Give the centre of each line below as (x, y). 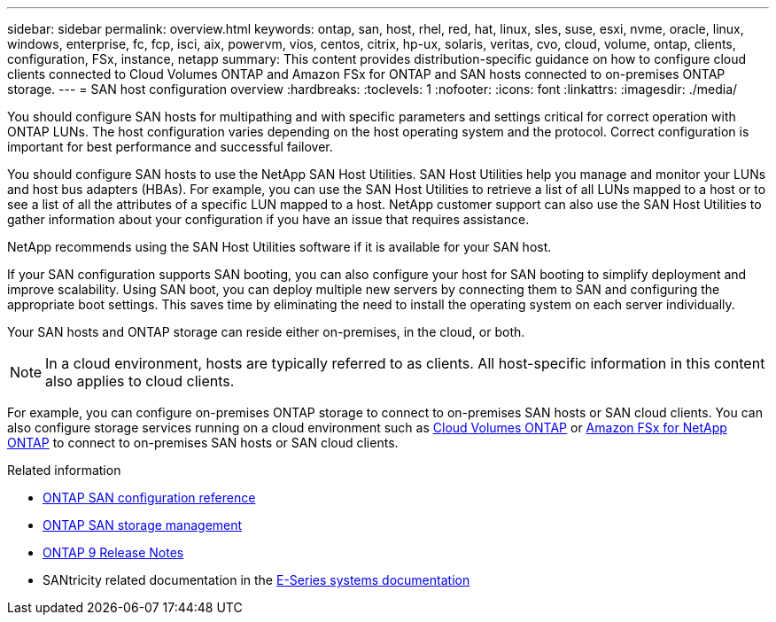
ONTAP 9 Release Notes (113, 552)
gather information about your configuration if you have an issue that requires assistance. (268, 219)
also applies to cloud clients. (140, 381)
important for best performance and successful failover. (170, 147)
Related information (64, 470)
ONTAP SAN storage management (143, 525)
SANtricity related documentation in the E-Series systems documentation (256, 580)
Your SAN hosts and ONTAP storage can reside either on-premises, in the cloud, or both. (266, 332)
